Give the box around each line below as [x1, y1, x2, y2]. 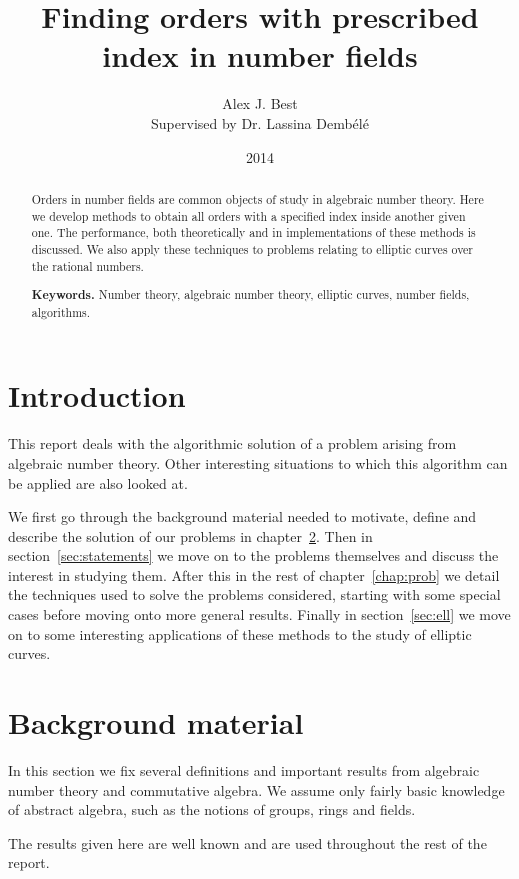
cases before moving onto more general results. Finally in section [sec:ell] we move [8, 604, 511, 625]
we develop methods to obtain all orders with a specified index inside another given [31, 207, 466, 224]
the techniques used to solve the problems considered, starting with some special [8, 584, 501, 605]
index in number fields [102, 35, 418, 76]
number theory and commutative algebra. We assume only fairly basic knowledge [8, 779, 505, 800]
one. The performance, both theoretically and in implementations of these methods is [31, 224, 476, 241]
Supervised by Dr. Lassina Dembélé [151, 112, 369, 133]
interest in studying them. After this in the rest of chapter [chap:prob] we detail [8, 564, 500, 585]
